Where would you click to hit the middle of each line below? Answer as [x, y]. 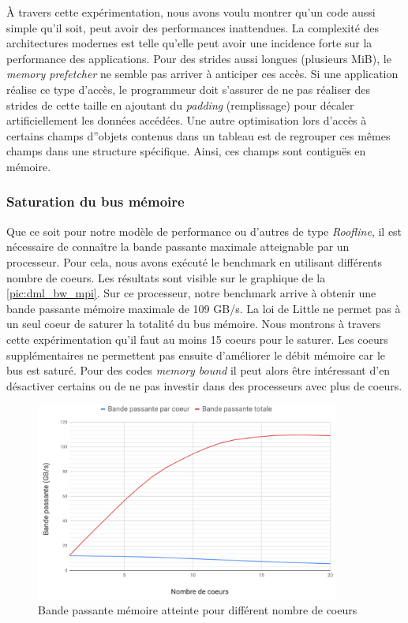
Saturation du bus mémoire [95, 201]
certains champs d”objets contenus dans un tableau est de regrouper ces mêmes [198, 135]
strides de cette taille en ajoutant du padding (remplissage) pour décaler [180, 104]
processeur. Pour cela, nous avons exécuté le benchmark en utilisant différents [195, 261]
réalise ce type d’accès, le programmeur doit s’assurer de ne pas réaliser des [188, 89]
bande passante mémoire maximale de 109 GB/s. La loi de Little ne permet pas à [204, 308]
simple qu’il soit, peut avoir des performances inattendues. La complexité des [193, 27]
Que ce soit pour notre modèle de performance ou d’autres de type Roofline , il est [204, 231]
